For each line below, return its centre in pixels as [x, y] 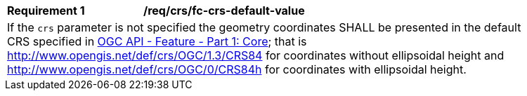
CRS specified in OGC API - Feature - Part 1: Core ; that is [157, 41]
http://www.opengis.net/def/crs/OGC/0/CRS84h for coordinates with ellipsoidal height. [237, 69]
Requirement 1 [46, 11]
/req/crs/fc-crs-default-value [224, 11]
